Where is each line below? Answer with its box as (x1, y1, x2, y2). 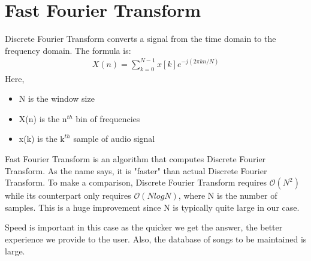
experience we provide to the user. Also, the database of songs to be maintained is (5, 232, 307, 245)
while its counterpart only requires (5, 189, 131, 202)
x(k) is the (19, 132, 58, 145)
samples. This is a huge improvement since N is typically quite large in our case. (5, 201, 300, 213)
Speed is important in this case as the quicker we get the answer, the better (5, 221, 283, 233)
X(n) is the (19, 112, 60, 125)
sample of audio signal (73, 132, 155, 145)
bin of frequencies (76, 112, 140, 125)
